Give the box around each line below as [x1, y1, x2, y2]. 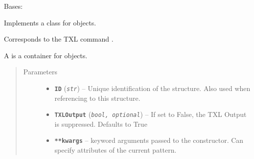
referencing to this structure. [54, 92, 140, 103]
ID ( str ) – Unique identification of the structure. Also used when [54, 83, 251, 93]
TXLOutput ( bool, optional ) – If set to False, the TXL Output [54, 109, 247, 119]
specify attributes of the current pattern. [54, 145, 177, 155]
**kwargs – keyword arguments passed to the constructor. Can [54, 135, 244, 145]
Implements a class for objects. [4, 17, 96, 27]
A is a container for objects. [4, 50, 88, 60]
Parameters [23, 67, 57, 77]
